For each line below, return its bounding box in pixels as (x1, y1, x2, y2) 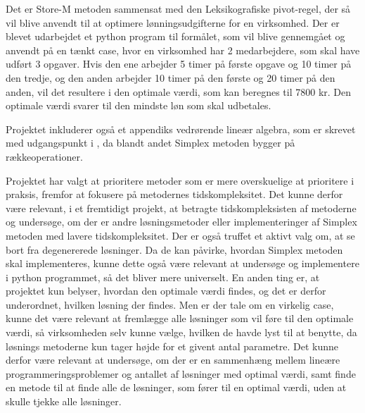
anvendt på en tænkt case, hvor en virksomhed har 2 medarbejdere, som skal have (6, 42, 360, 57)
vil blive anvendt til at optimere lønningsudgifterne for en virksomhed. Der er (6, 15, 340, 30)
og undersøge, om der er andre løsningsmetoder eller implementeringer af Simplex (6, 214, 357, 229)
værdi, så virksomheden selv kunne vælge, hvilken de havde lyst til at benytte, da (6, 325, 357, 340)
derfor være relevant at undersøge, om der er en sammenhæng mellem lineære (6, 352, 340, 367)
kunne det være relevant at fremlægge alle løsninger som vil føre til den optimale (6, 311, 354, 326)
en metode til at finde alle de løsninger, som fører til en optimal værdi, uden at (6, 380, 347, 395)
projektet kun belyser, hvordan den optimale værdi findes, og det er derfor (6, 283, 326, 298)
